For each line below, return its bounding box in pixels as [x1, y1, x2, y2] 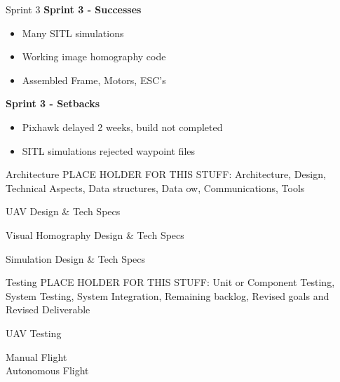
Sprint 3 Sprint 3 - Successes [6, 2, 142, 16]
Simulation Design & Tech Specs [6, 251, 146, 266]
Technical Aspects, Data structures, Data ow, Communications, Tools [6, 180, 305, 195]
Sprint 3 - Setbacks [6, 96, 100, 111]
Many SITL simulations [22, 25, 124, 40]
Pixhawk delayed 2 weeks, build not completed [22, 119, 223, 134]
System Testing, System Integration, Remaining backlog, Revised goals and [6, 288, 329, 303]
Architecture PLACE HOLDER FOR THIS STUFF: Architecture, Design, [6, 167, 326, 182]
